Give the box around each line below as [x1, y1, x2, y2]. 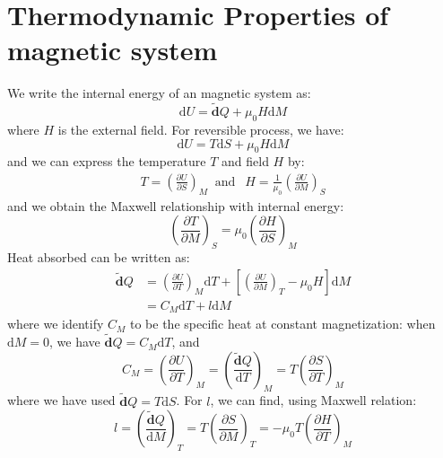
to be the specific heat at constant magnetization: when [130, 314, 436, 333]
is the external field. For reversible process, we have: [57, 119, 344, 138]
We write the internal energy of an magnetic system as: [7, 84, 311, 102]
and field [221, 152, 269, 171]
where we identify [7, 314, 104, 333]
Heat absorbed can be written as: [7, 248, 190, 267]
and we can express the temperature [7, 152, 206, 171]
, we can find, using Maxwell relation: [210, 391, 417, 410]
